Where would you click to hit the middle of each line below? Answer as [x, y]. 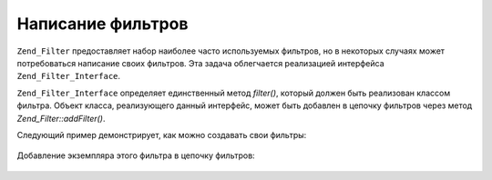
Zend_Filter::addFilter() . [61, 118]
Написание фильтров [102, 24]
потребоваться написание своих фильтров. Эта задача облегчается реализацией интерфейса [200, 63]
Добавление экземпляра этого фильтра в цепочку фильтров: [136, 155]
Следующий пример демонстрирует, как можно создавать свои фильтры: [162, 135]
